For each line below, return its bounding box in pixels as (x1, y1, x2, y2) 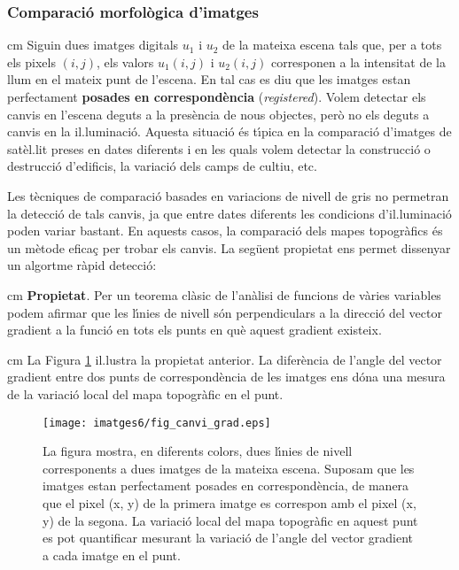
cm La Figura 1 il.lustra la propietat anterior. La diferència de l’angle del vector (7, 350, 442, 368)
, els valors (96, 52, 154, 71)
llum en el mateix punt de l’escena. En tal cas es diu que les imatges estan (7, 70, 411, 89)
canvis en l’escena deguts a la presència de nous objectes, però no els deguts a (7, 104, 430, 123)
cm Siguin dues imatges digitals (7, 35, 179, 54)
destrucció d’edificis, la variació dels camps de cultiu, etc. (7, 157, 317, 175)
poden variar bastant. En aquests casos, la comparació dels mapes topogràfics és (7, 221, 443, 240)
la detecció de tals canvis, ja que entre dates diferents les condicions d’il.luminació (7, 204, 452, 222)
